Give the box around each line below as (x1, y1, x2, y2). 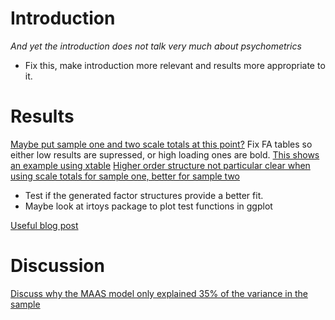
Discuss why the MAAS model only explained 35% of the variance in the (10, 287, 308, 299)
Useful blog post (10, 219, 79, 231)
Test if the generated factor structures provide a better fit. (24, 189, 264, 201)
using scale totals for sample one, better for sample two (10, 170, 241, 182)
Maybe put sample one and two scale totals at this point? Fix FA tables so (10, 138, 313, 150)
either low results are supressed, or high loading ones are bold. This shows (10, 148, 320, 161)
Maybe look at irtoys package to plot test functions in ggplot (24, 200, 273, 212)
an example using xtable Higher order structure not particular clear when (10, 159, 311, 171)
